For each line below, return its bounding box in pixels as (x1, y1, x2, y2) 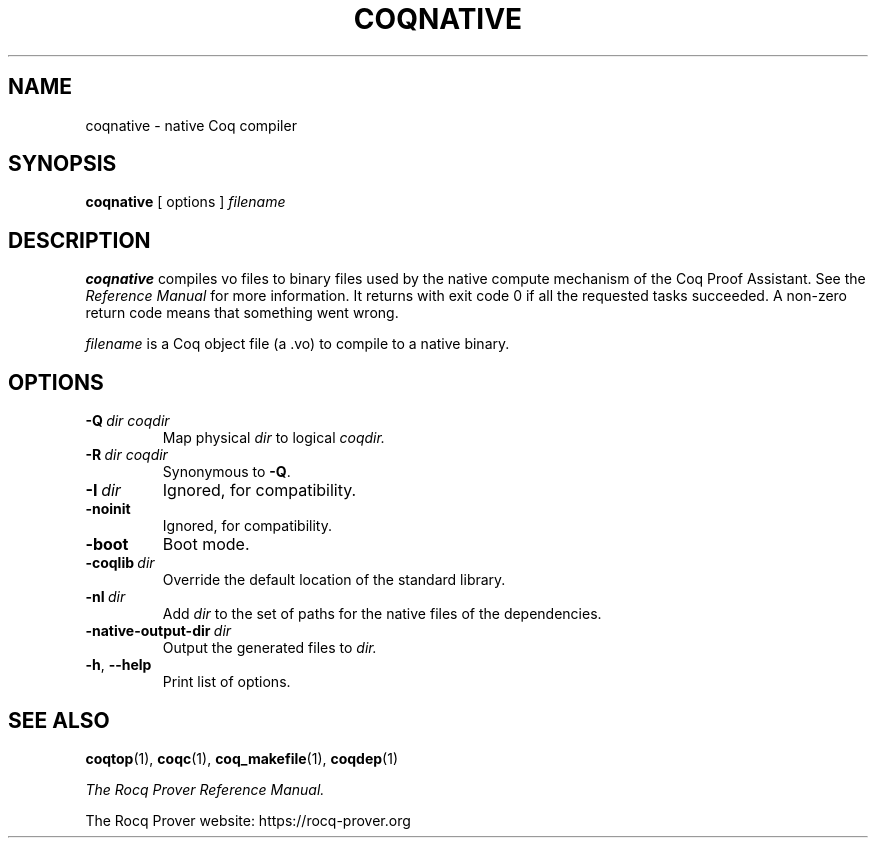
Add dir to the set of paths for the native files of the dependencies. (162, 605, 602, 623)
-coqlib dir (85, 554, 155, 572)
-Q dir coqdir (85, 412, 170, 430)
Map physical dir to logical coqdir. (162, 429, 385, 447)
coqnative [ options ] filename (85, 193, 286, 211)
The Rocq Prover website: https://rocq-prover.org (85, 811, 411, 829)
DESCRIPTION (8, 227, 151, 253)
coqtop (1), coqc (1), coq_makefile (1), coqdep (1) (85, 749, 399, 767)
